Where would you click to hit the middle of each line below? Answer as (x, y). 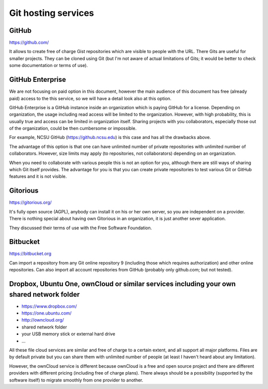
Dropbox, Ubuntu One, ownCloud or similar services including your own (122, 284)
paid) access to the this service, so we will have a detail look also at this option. (90, 98)
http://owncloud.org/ (43, 320)
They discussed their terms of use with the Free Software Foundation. (81, 228)
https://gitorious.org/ (31, 202)
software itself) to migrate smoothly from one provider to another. (76, 380)
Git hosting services (52, 13)
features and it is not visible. (38, 177)
